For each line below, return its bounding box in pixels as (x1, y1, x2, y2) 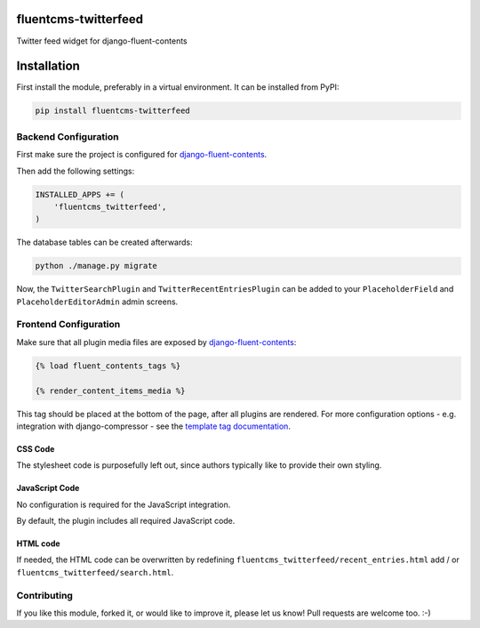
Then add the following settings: (16, 165, 135, 176)
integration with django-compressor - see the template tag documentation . (16, 421, 291, 431)
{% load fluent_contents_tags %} (35, 360, 181, 371)
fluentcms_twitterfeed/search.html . (16, 567, 174, 577)
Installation (16, 59, 80, 74)
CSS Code (16, 443, 55, 454)
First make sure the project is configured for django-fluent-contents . (16, 149, 268, 160)
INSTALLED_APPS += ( (35, 189, 124, 199)
